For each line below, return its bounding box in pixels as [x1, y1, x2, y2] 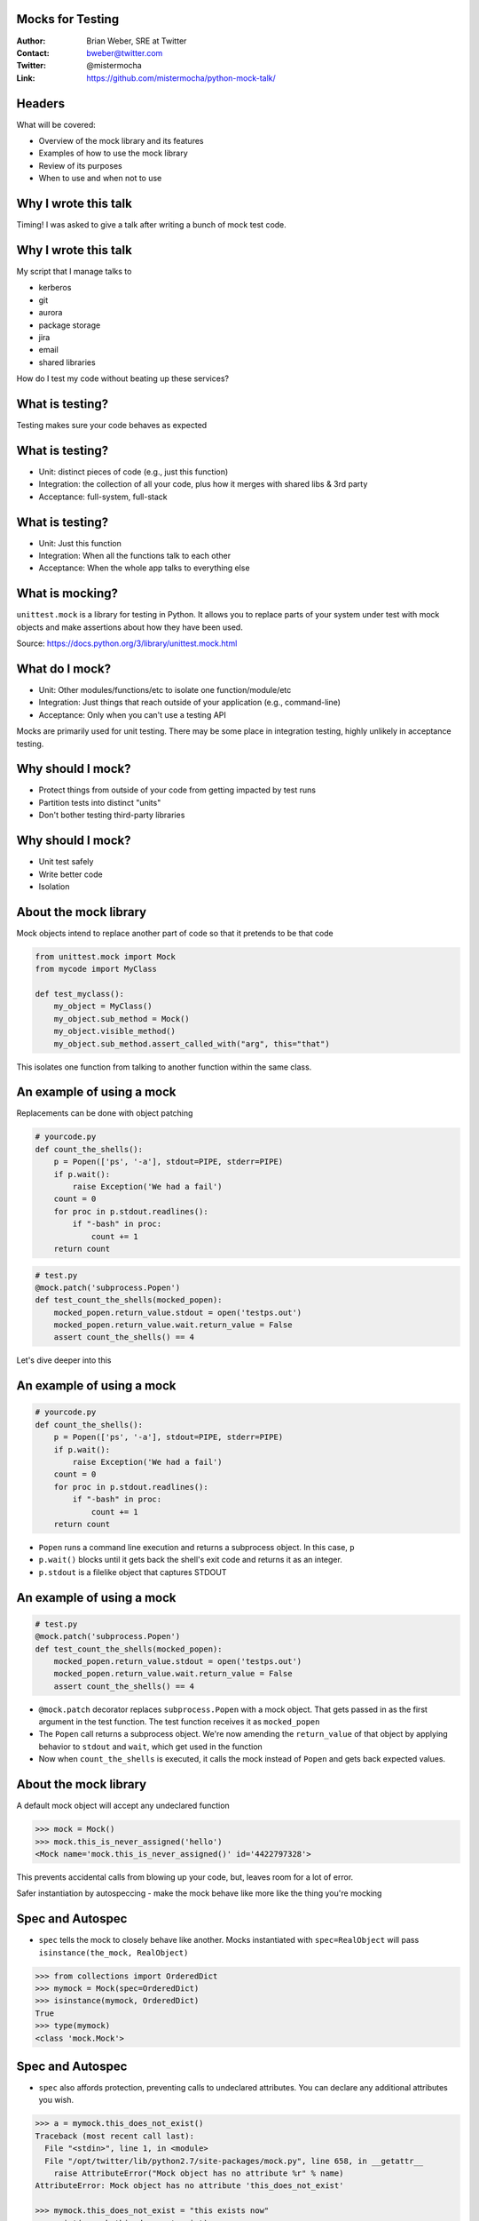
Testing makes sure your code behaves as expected [16, 420, 208, 430]
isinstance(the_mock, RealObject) [38, 1947, 189, 1958]
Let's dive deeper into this [16, 1355, 112, 1365]
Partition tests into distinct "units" [38, 797, 161, 808]
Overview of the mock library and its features [38, 135, 204, 146]
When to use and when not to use [38, 173, 162, 184]
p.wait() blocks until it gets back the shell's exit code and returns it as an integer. [38, 1555, 343, 1565]
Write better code [38, 869, 103, 880]
